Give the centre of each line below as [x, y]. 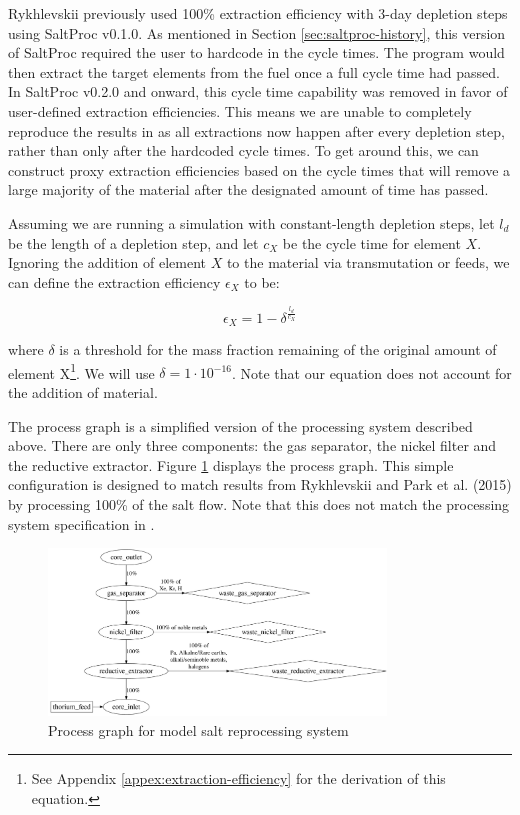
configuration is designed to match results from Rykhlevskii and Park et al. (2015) [260, 484]
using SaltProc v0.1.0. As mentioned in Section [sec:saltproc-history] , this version [257, 32]
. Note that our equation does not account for [371, 372]
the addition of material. [83, 391]
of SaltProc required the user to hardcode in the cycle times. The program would [256, 52]
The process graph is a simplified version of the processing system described [240, 425]
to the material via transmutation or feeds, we [368, 262]
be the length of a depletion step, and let [133, 242]
